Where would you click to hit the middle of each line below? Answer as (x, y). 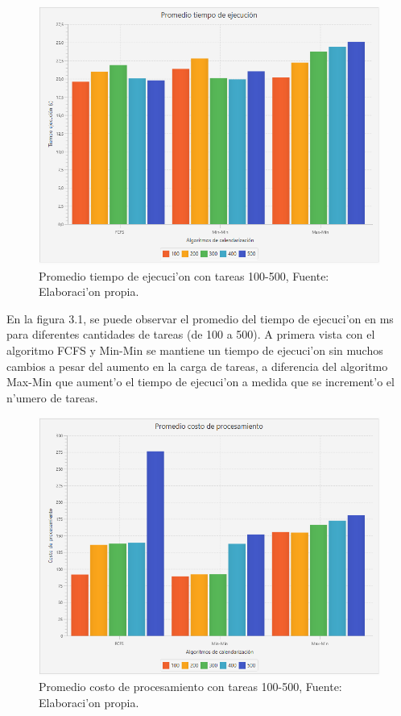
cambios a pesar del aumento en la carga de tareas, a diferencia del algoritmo (197, 366)
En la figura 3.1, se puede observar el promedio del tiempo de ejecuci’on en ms (200, 318)
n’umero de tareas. (52, 397)
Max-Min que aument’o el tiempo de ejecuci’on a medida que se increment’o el (200, 382)
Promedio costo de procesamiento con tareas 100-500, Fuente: (190, 687)
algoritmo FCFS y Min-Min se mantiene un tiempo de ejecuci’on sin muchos (195, 350)
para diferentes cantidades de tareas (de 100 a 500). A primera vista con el (191, 334)
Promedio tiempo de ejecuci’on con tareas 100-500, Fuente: (184, 275)
